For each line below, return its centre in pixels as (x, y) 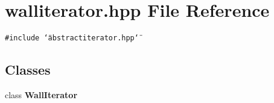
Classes (28, 70)
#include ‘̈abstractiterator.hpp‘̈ (72, 38)
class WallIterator (41, 94)
